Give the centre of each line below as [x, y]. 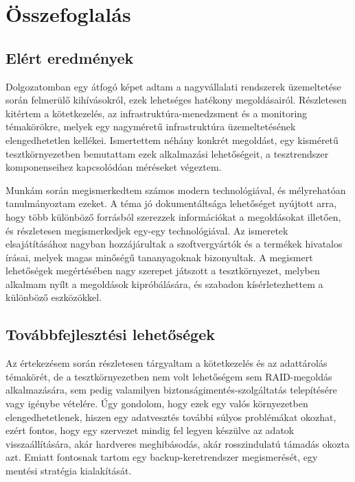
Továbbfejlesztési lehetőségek [110, 334]
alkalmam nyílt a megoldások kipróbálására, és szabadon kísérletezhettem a [164, 284]
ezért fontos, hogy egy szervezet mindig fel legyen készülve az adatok [150, 430]
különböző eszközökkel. [54, 297]
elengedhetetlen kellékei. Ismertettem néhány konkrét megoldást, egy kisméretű [172, 140]
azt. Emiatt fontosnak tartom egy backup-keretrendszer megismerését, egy [162, 457]
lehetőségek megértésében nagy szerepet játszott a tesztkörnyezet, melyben [163, 270]
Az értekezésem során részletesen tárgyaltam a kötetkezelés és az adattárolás [167, 363]
